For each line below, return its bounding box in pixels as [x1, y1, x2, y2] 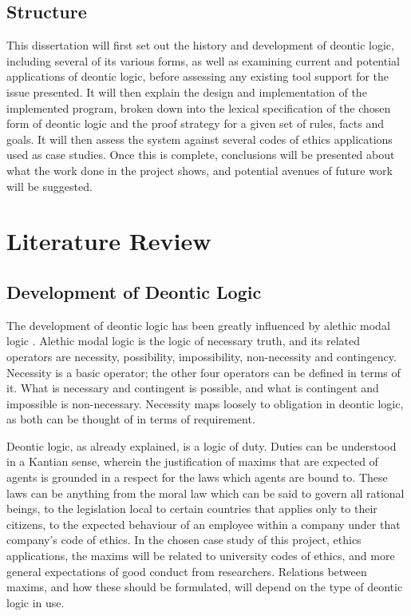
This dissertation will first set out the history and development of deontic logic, [6, 37, 394, 54]
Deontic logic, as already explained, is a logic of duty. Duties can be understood [6, 437, 397, 454]
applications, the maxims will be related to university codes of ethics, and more [6, 547, 395, 564]
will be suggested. [6, 177, 93, 194]
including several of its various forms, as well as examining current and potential [6, 52, 400, 69]
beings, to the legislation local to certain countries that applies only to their [6, 500, 377, 517]
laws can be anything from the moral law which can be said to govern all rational [6, 484, 405, 501]
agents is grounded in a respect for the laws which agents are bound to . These [6, 469, 388, 486]
